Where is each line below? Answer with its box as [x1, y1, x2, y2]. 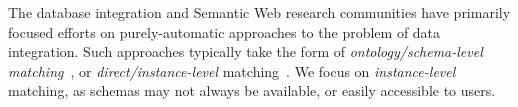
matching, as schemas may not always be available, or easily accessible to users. [8, 80, 496, 101]
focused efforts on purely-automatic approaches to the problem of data [8, 21, 441, 42]
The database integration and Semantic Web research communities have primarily [8, 2, 511, 22]
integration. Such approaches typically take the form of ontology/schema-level [8, 41, 483, 62]
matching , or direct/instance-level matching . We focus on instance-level [8, 60, 456, 81]
